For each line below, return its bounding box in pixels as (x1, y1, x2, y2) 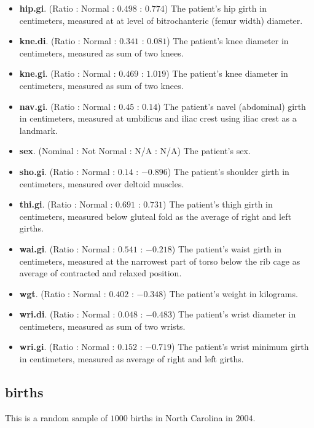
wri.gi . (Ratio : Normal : (19, 340, 115, 353)
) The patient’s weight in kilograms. (163, 287, 298, 300)
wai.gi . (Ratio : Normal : (19, 242, 116, 255)
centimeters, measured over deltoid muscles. (19, 177, 184, 190)
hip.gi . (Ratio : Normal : (19, 2, 115, 14)
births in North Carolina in (130, 411, 233, 424)
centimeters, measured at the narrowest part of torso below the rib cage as (19, 254, 300, 267)
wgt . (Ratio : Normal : (19, 287, 106, 300)
